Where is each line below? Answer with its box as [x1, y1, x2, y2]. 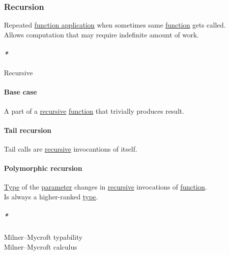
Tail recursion [4, 125, 52, 135]
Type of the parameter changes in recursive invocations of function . [4, 182, 207, 192]
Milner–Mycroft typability [4, 232, 83, 242]
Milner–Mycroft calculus [4, 241, 77, 252]
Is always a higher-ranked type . [4, 191, 98, 201]
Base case [4, 87, 37, 97]
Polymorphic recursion [4, 163, 83, 173]
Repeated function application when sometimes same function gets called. [4, 20, 226, 30]
